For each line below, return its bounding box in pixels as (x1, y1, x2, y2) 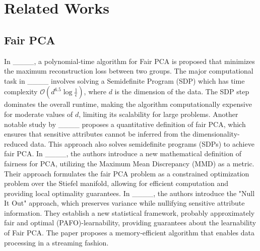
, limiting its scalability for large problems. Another (79, 108, 238, 119)
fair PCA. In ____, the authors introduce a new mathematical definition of (4, 148, 241, 159)
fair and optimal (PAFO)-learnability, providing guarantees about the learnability (4, 217, 256, 228)
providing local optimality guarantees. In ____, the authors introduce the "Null (4, 187, 255, 198)
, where (84, 86, 106, 97)
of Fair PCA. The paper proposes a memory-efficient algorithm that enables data (4, 227, 255, 238)
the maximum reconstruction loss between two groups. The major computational (4, 66, 253, 76)
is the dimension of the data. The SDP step (114, 86, 249, 97)
